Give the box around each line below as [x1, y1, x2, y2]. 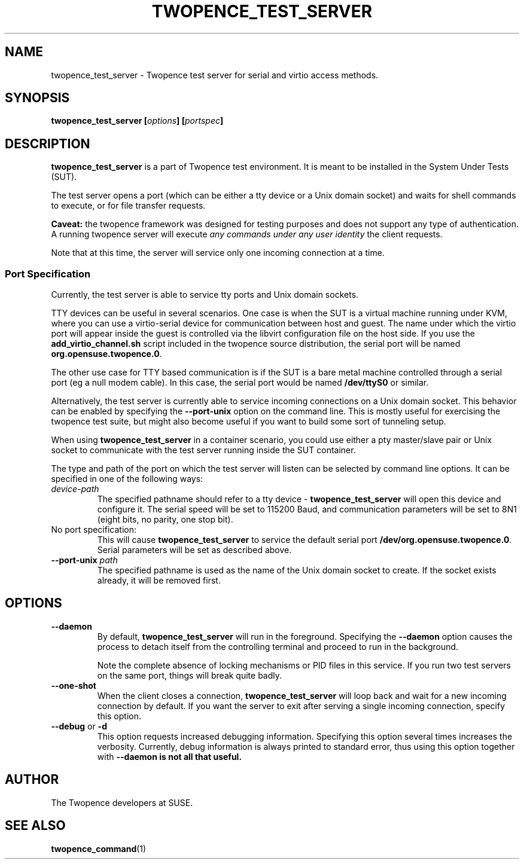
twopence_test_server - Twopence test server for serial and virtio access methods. [51, 69, 379, 80]
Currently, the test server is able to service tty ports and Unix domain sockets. [51, 289, 359, 300]
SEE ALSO [5, 818, 66, 834]
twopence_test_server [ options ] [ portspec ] [51, 115, 224, 126]
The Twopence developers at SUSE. [51, 797, 193, 808]
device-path [51, 484, 99, 494]
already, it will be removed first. [97, 575, 221, 586]
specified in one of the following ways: [51, 474, 203, 484]
